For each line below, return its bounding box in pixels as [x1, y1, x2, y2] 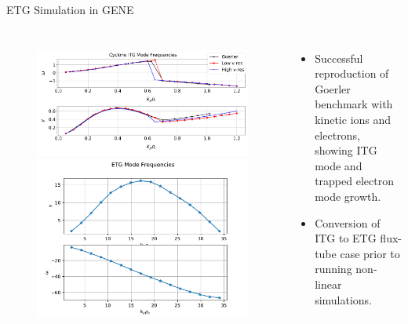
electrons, [315, 126, 360, 143]
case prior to [340, 245, 400, 261]
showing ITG [315, 142, 377, 158]
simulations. [315, 291, 373, 308]
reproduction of [315, 65, 389, 82]
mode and [315, 157, 362, 173]
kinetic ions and [315, 111, 392, 127]
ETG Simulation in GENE [6, 2, 134, 17]
